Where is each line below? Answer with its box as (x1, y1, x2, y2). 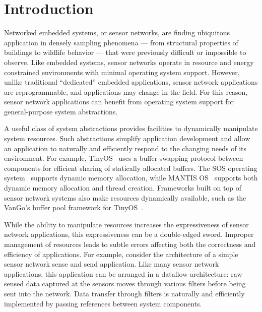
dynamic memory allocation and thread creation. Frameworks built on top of (4, 182, 242, 193)
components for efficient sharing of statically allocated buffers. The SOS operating (4, 162, 257, 173)
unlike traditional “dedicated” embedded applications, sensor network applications (4, 77, 258, 87)
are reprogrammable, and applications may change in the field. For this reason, (4, 86, 248, 97)
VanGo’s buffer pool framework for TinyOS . (4, 202, 144, 213)
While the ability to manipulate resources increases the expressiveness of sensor (4, 219, 249, 229)
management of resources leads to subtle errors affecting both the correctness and (4, 239, 256, 249)
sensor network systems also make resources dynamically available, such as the (4, 192, 246, 203)
